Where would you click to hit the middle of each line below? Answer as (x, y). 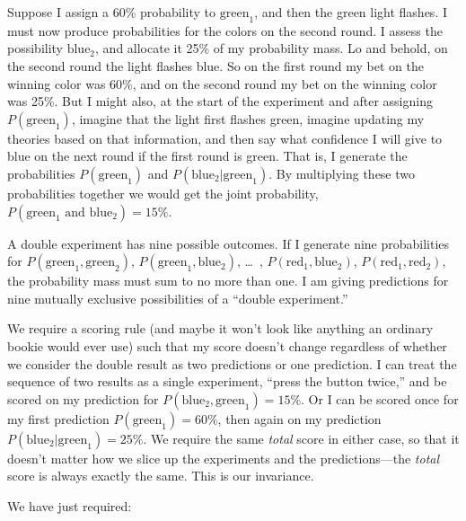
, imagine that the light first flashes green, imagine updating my (248, 118)
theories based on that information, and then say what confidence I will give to (225, 138)
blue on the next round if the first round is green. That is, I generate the (207, 156)
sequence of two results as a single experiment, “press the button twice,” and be (227, 381)
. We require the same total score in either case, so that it (301, 438)
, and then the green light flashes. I (351, 12)
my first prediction (58, 418)
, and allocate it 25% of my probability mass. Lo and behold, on (272, 48)
